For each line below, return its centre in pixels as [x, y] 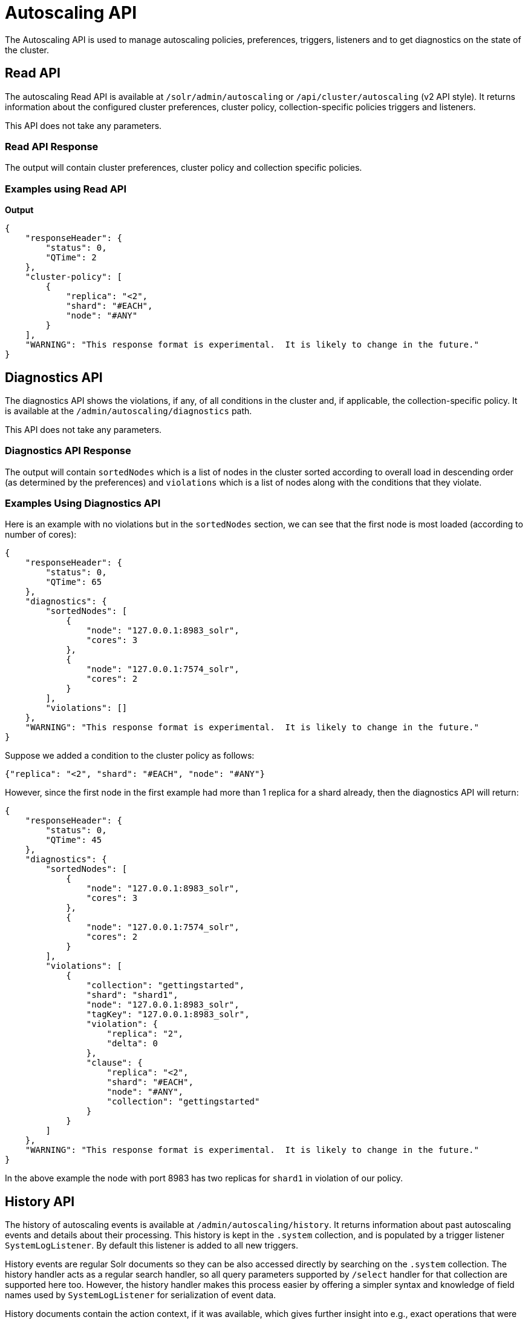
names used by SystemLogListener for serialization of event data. [141, 1295]
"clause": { [114, 1063]
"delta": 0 [132, 1044]
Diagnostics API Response [68, 451]
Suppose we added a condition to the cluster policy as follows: [130, 756]
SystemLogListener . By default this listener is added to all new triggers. [152, 1246]
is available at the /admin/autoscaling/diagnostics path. [129, 411]
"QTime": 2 [71, 258]
